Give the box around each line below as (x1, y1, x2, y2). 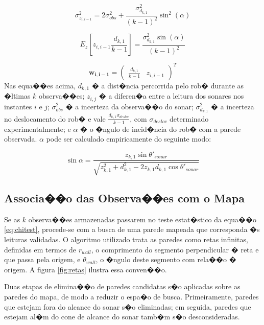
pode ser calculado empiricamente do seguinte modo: (46, 133, 211, 144)
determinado (170, 113, 209, 124)
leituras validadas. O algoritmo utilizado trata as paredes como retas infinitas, (4, 234, 248, 245)
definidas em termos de (4, 244, 76, 254)
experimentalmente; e (4, 123, 71, 134)
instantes (4, 101, 32, 111)
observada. (4, 133, 37, 144)
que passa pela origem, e (4, 254, 81, 265)
